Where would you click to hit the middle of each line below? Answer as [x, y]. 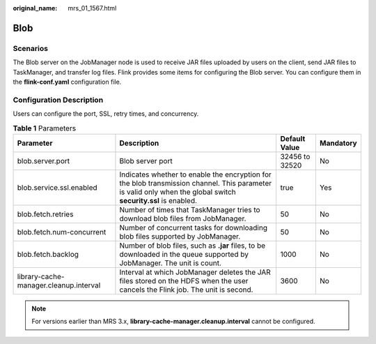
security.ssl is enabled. [158, 200]
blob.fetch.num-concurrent [62, 232]
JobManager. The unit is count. [171, 263]
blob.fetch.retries [45, 214]
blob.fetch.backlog [48, 254]
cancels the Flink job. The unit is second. [186, 290]
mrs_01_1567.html [92, 8]
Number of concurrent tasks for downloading [194, 227]
